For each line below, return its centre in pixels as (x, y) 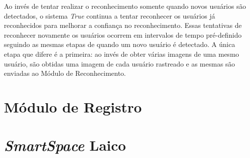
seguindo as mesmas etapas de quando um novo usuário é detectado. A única (120, 44)
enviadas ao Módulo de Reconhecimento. (65, 73)
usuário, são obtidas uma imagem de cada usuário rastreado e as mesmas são (120, 63)
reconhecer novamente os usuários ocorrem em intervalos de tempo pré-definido (123, 34)
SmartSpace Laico (65, 145)
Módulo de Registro (73, 106)
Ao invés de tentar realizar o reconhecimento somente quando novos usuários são (125, 6)
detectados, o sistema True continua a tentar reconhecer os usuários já (110, 15)
